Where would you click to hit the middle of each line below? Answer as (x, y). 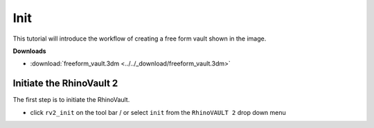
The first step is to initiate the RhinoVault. (71, 100)
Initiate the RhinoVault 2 (65, 84)
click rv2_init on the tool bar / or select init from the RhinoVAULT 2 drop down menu (158, 112)
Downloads (29, 51)
